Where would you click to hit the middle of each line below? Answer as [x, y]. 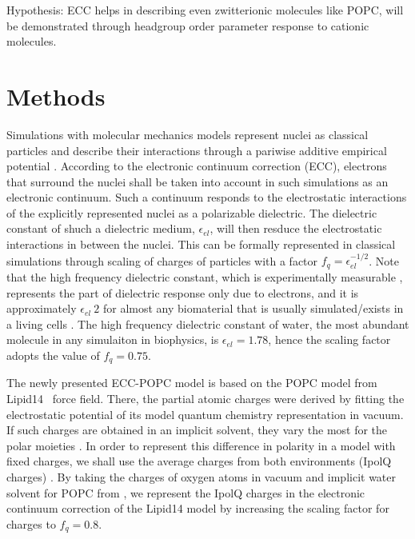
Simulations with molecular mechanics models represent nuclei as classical [188, 134]
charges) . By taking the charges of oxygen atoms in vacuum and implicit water [202, 476]
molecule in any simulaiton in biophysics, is [113, 339]
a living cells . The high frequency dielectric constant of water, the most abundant [208, 323]
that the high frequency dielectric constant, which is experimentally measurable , [205, 276]
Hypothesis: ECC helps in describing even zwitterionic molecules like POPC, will [205, 10]
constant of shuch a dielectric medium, [101, 228]
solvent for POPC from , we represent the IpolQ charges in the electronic [186, 492]
